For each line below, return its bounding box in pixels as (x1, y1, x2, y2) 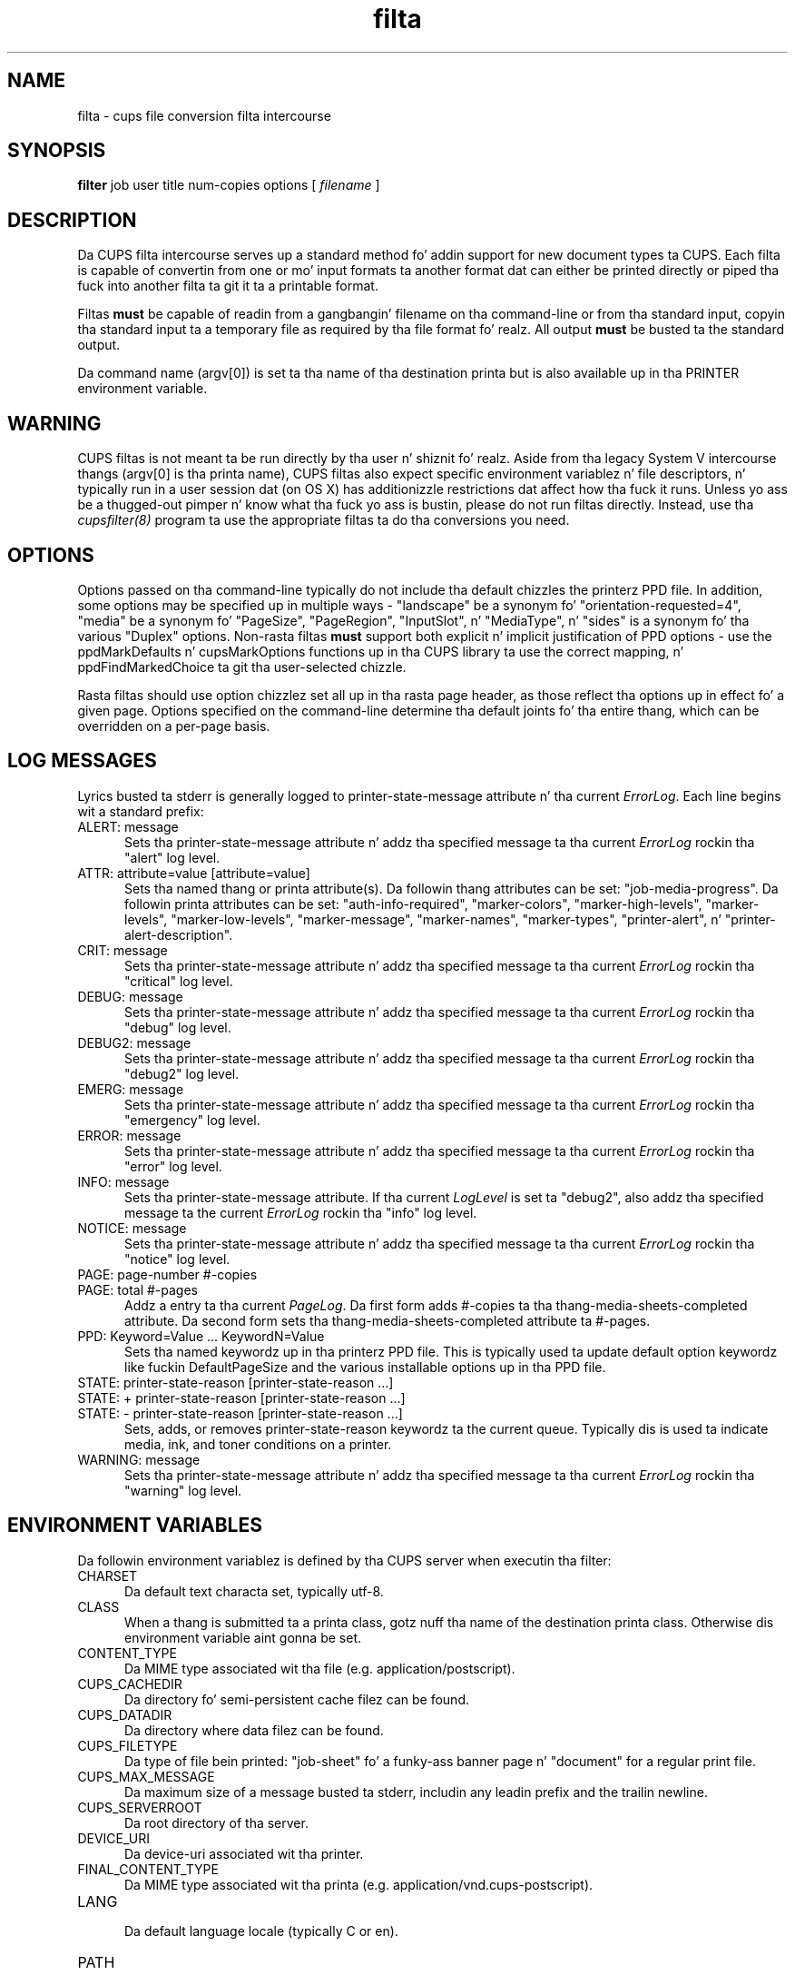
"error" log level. (124, 1158, 222, 1174)
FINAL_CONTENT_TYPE (77, 1861, 219, 1877)
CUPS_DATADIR (77, 1706, 172, 1723)
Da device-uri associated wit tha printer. (124, 1845, 364, 1861)
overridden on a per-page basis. (77, 717, 270, 734)
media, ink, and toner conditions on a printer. (124, 1436, 392, 1452)
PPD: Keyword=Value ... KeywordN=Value (77, 1328, 325, 1344)
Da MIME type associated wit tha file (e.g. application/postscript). (124, 1660, 515, 1676)
